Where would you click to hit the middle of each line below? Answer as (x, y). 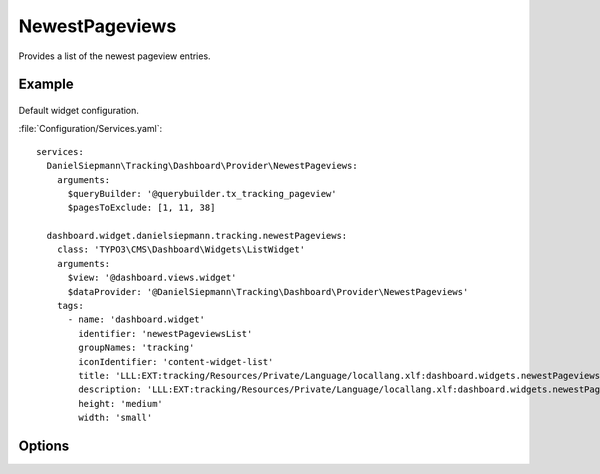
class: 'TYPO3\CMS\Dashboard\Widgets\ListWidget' (180, 249)
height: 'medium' (121, 403)
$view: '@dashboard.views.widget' (152, 278)
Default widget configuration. (79, 110)
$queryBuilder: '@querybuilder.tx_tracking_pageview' (202, 193)
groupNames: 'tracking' (136, 348)
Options (44, 445)
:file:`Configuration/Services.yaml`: (90, 129)
